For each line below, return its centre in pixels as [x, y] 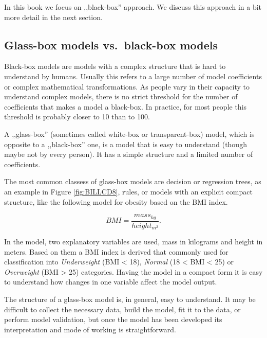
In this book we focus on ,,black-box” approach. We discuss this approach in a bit [133, 7]
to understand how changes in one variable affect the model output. [111, 282]
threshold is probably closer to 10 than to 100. [77, 117]
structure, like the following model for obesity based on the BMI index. [116, 201]
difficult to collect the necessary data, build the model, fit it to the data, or [122, 309]
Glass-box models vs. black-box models [111, 45]
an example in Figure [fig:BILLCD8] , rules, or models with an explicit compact [128, 191]
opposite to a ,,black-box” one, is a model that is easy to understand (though [126, 144]
